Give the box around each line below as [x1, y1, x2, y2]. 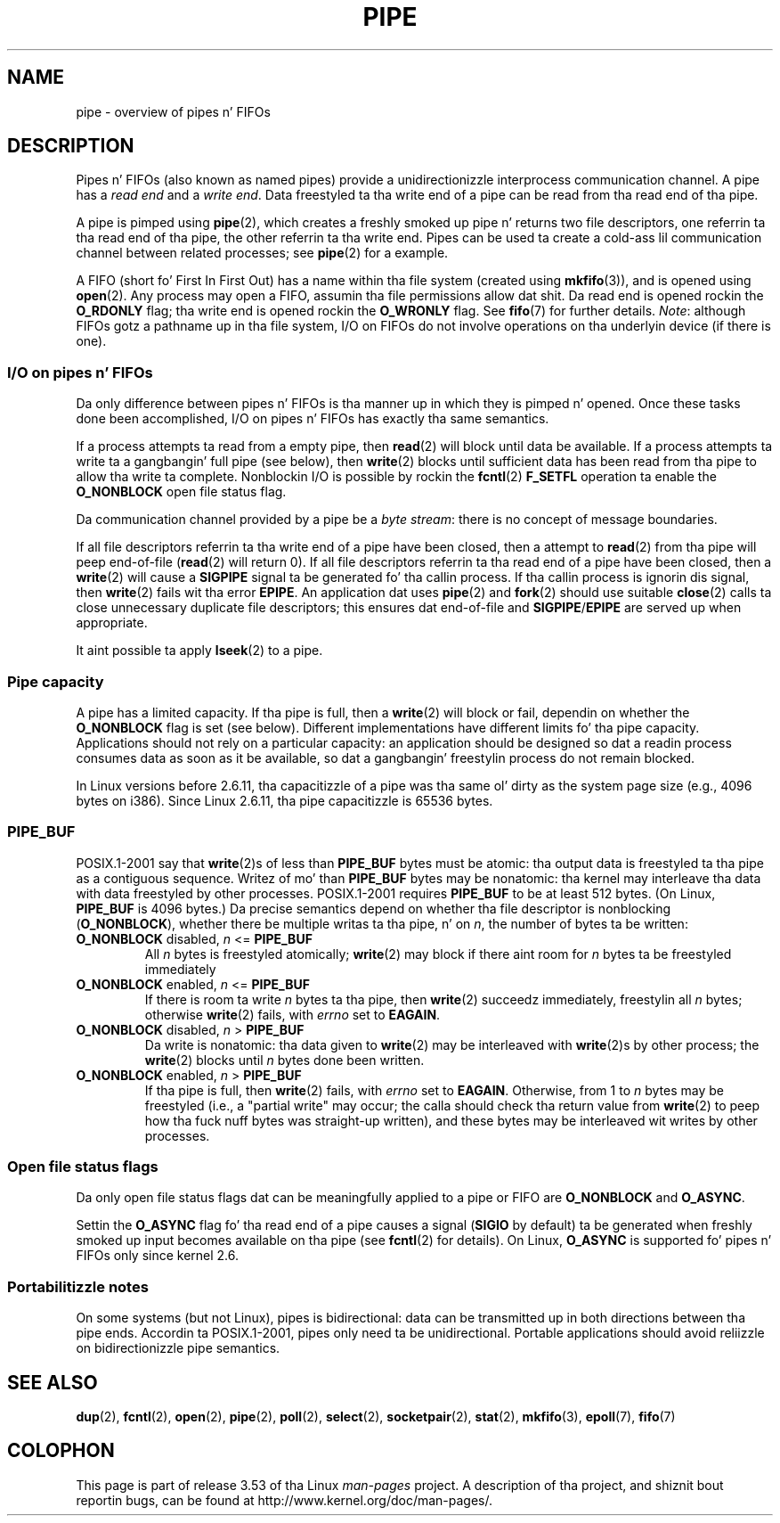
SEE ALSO [7, 1371, 98, 1394]
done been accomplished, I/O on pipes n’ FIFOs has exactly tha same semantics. [76, 411, 549, 427]
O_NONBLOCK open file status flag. [76, 484, 287, 500]
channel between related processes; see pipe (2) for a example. [76, 245, 449, 261]
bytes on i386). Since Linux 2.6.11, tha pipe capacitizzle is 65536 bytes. [76, 792, 493, 808]
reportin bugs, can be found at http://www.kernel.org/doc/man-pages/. [76, 1492, 493, 1508]
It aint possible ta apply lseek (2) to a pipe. [76, 643, 323, 659]
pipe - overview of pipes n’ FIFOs [76, 103, 271, 119]
